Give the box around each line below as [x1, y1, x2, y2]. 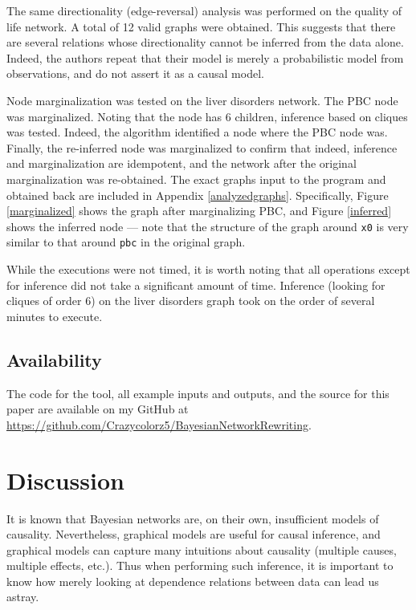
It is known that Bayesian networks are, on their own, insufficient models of [6, 510, 379, 527]
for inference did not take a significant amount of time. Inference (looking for [6, 276, 385, 293]
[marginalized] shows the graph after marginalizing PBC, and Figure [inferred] [6, 202, 392, 219]
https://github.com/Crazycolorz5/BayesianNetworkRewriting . [6, 416, 312, 433]
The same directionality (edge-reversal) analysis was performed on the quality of [6, 2, 402, 18]
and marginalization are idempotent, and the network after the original [6, 155, 357, 172]
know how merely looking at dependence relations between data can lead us [6, 572, 379, 589]
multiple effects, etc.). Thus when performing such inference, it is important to [6, 557, 394, 574]
